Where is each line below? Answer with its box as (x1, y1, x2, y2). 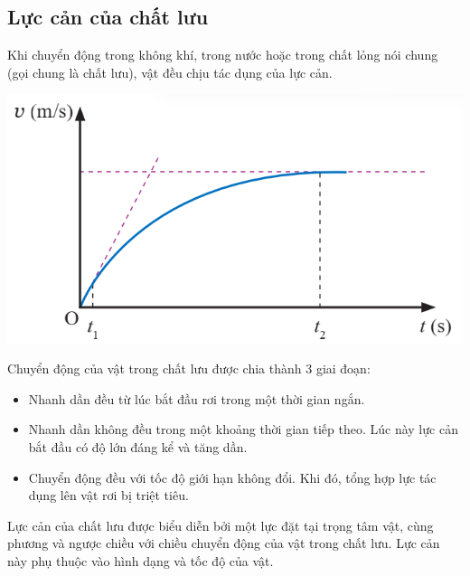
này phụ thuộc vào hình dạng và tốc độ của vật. (7, 552, 274, 571)
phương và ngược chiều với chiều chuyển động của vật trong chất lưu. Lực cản (7, 534, 440, 552)
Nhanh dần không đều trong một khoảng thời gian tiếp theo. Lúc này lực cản (28, 420, 458, 439)
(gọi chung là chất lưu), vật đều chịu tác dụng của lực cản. (7, 62, 333, 81)
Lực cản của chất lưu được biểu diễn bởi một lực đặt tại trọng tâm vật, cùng (7, 515, 434, 534)
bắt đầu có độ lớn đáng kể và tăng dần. (28, 438, 248, 457)
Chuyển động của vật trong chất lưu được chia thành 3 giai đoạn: (7, 359, 371, 378)
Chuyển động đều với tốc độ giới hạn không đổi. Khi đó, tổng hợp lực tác (28, 467, 437, 486)
